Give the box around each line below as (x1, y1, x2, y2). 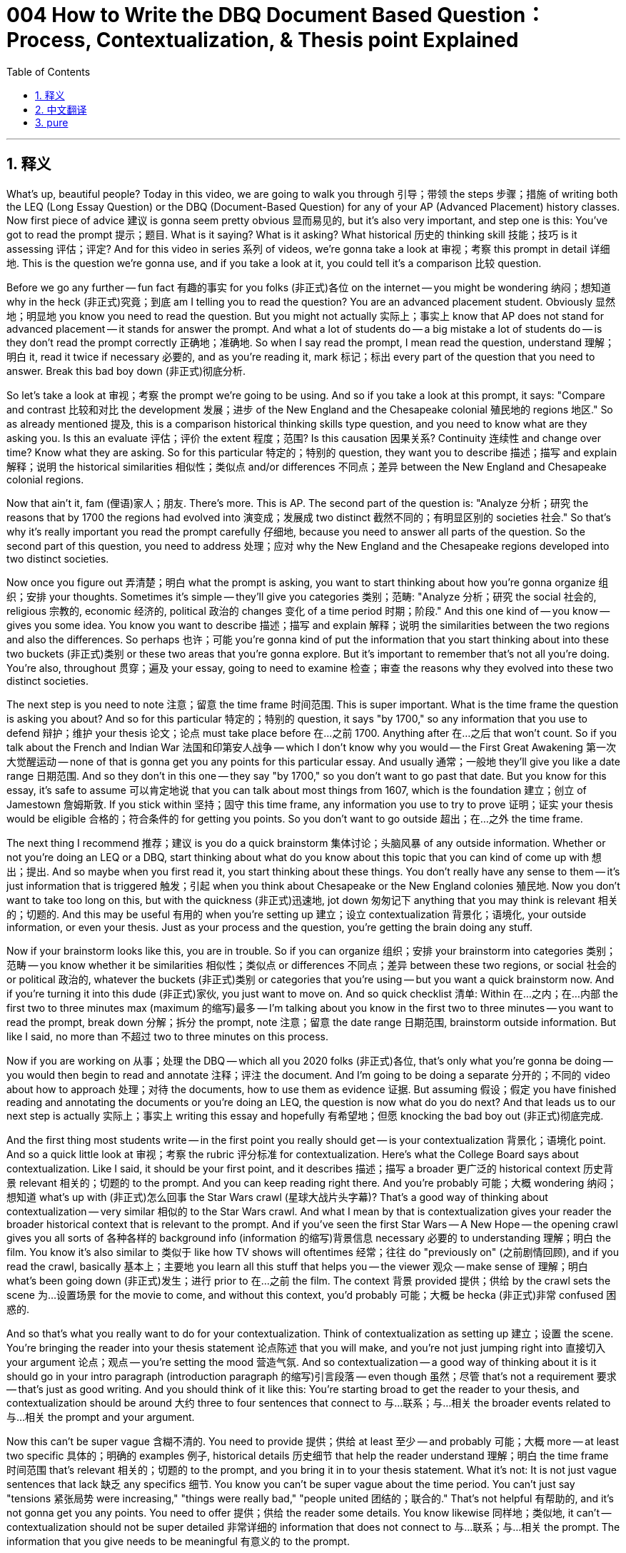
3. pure (35, 116, 69, 129)
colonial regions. (6, 473, 84, 486)
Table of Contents (6, 65, 91, 78)
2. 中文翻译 (35, 103, 87, 116)
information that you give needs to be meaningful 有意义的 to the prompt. (6, 1534, 350, 1547)
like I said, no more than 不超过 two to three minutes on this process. (6, 1030, 328, 1042)
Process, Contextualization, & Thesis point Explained (6, 28, 519, 52)
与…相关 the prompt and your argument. (6, 1410, 195, 1423)
